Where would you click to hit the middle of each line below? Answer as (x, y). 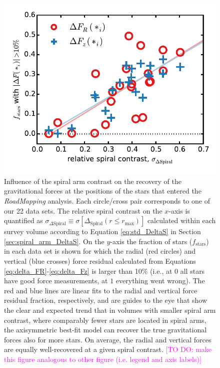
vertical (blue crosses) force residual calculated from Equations (100, 260)
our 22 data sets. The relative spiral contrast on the (83, 210)
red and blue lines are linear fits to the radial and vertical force (101, 290)
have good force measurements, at (56, 281)
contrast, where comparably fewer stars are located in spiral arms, (105, 320)
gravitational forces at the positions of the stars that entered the (103, 191)
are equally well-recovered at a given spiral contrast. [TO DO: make (108, 349)
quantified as (23, 220)
